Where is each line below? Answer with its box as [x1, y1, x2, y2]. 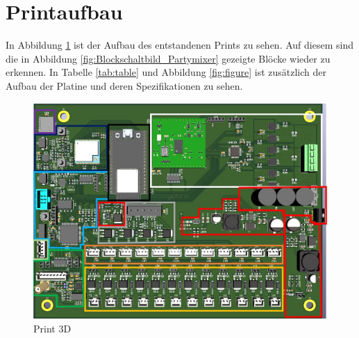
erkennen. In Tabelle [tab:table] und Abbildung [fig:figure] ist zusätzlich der [6, 65, 326, 79]
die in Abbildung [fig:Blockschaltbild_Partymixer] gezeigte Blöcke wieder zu [6, 51, 331, 65]
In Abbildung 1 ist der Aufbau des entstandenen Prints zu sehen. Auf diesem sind [6, 38, 353, 52]
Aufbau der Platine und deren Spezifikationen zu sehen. [6, 78, 243, 92]
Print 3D [33, 321, 72, 336]
